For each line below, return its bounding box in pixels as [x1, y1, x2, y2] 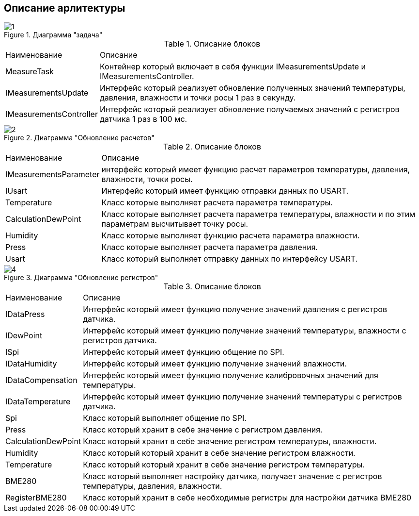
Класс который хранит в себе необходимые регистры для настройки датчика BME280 [83, 493, 412, 503]
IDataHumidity [5, 359, 57, 369]
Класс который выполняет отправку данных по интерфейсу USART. [101, 254, 358, 264]
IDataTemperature [5, 397, 71, 407]
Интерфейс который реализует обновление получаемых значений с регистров [99, 104, 400, 115]
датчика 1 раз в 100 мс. [99, 114, 187, 124]
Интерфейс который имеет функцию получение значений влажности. [83, 359, 347, 369]
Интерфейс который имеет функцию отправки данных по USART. [101, 186, 349, 196]
